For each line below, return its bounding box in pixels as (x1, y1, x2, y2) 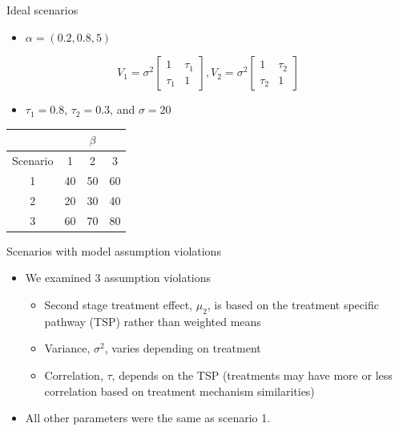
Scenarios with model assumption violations (6, 242, 221, 259)
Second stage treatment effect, (44, 296, 193, 312)
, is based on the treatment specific (207, 296, 379, 312)
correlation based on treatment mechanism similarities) (44, 382, 315, 399)
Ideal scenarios (6, 2, 79, 18)
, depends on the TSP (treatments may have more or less (111, 366, 393, 383)
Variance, (44, 340, 91, 356)
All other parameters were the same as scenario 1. (25, 409, 271, 426)
